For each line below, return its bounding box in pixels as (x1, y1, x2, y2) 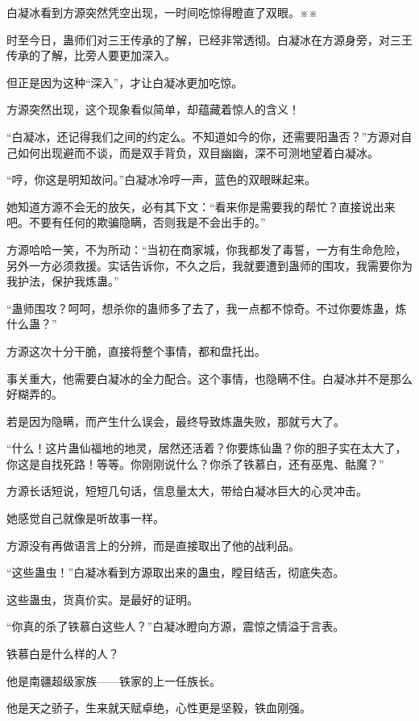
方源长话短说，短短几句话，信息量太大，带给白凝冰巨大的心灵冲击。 (6, 482, 367, 499)
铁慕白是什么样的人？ (6, 645, 119, 662)
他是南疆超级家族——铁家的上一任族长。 (6, 672, 221, 689)
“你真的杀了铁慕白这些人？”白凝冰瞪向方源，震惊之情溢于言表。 (6, 618, 345, 635)
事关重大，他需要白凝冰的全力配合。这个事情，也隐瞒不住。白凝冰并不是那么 (6, 369, 413, 386)
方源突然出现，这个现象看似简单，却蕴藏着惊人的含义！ (6, 101, 300, 118)
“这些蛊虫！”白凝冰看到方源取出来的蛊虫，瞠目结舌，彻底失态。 (6, 564, 345, 581)
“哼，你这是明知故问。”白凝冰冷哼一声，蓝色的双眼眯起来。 (6, 171, 317, 188)
